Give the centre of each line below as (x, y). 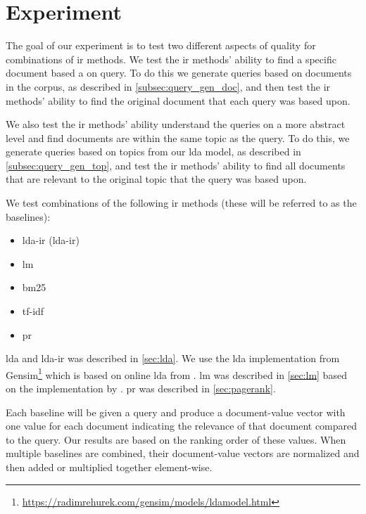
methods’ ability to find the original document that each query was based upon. (178, 100)
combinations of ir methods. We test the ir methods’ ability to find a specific (171, 59)
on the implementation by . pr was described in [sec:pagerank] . (141, 388)
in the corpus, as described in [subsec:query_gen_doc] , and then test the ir (168, 86)
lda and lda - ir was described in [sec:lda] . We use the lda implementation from (173, 358)
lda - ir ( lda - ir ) (51, 240)
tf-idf (33, 311)
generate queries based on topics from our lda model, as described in (153, 152)
